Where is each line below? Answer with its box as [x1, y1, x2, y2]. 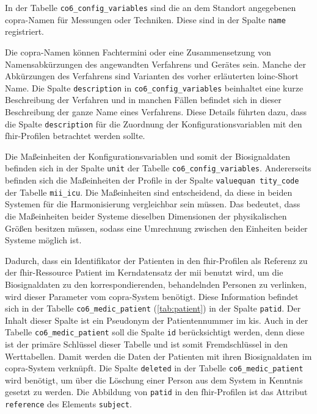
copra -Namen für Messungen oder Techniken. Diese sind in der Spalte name [5, 13, 286, 26]
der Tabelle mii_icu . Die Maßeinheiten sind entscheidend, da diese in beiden [5, 185, 293, 198]
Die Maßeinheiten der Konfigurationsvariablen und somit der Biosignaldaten [5, 149, 291, 162]
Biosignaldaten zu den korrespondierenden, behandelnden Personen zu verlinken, [5, 277, 307, 290]
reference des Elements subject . [5, 398, 132, 410]
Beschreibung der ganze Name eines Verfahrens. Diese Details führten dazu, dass [5, 105, 307, 118]
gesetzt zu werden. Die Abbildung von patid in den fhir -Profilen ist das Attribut [5, 385, 308, 398]
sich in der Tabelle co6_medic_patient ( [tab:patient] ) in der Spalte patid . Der [5, 302, 301, 315]
